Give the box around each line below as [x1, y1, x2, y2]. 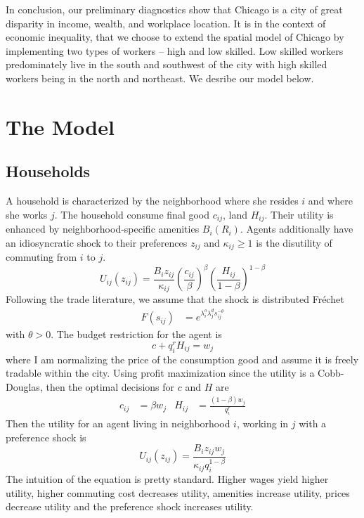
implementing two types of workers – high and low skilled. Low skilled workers [6, 43, 344, 58]
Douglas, [6, 379, 43, 394]
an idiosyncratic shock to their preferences [6, 235, 188, 250]
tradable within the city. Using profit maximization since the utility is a [6, 365, 315, 380]
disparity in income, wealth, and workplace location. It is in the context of [6, 15, 326, 30]
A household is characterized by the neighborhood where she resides [6, 193, 299, 208]
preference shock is [6, 429, 86, 444]
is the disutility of [256, 235, 332, 250]
